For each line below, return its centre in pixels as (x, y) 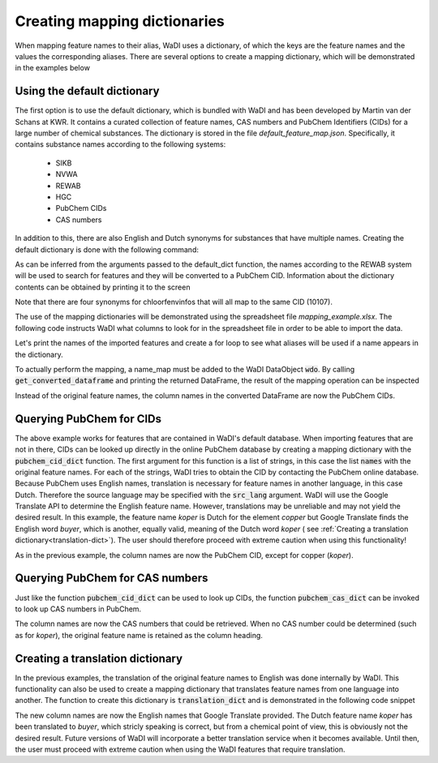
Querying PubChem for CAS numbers (112, 579)
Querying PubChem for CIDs (88, 419)
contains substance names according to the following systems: (120, 144)
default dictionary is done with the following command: (107, 249)
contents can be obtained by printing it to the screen (103, 287)
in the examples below (53, 68)
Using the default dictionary (87, 91)
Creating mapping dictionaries (120, 21)
